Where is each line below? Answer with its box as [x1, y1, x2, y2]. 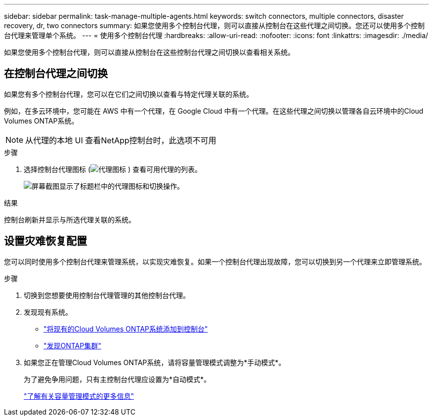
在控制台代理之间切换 [4, 67, 108, 80]
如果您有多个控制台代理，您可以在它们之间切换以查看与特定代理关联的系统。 [4, 89, 253, 98]
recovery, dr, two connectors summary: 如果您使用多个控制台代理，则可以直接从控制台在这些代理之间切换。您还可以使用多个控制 [4, 21, 425, 30]
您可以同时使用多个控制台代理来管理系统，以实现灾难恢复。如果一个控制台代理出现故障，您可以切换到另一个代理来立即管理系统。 [4, 257, 426, 266]
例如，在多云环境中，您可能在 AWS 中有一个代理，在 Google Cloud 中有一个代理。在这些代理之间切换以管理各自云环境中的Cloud [4, 106, 424, 115]
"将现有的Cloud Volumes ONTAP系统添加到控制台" [43, 324, 208, 333]
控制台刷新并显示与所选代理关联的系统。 [4, 215, 135, 224]
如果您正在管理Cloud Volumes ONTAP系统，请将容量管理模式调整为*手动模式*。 [24, 358, 286, 367]
